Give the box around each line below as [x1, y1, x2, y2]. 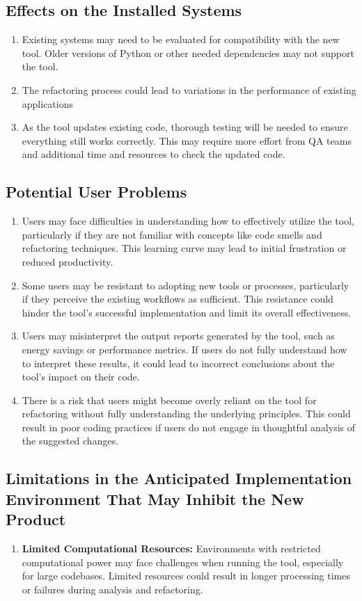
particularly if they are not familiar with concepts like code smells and [22, 227, 322, 241]
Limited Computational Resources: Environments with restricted [22, 541, 321, 556]
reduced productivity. [22, 254, 113, 269]
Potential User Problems [6, 181, 187, 202]
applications [22, 96, 74, 111]
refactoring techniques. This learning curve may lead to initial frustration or [22, 241, 347, 255]
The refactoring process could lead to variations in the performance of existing [22, 82, 356, 97]
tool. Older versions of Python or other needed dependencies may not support [22, 45, 354, 60]
